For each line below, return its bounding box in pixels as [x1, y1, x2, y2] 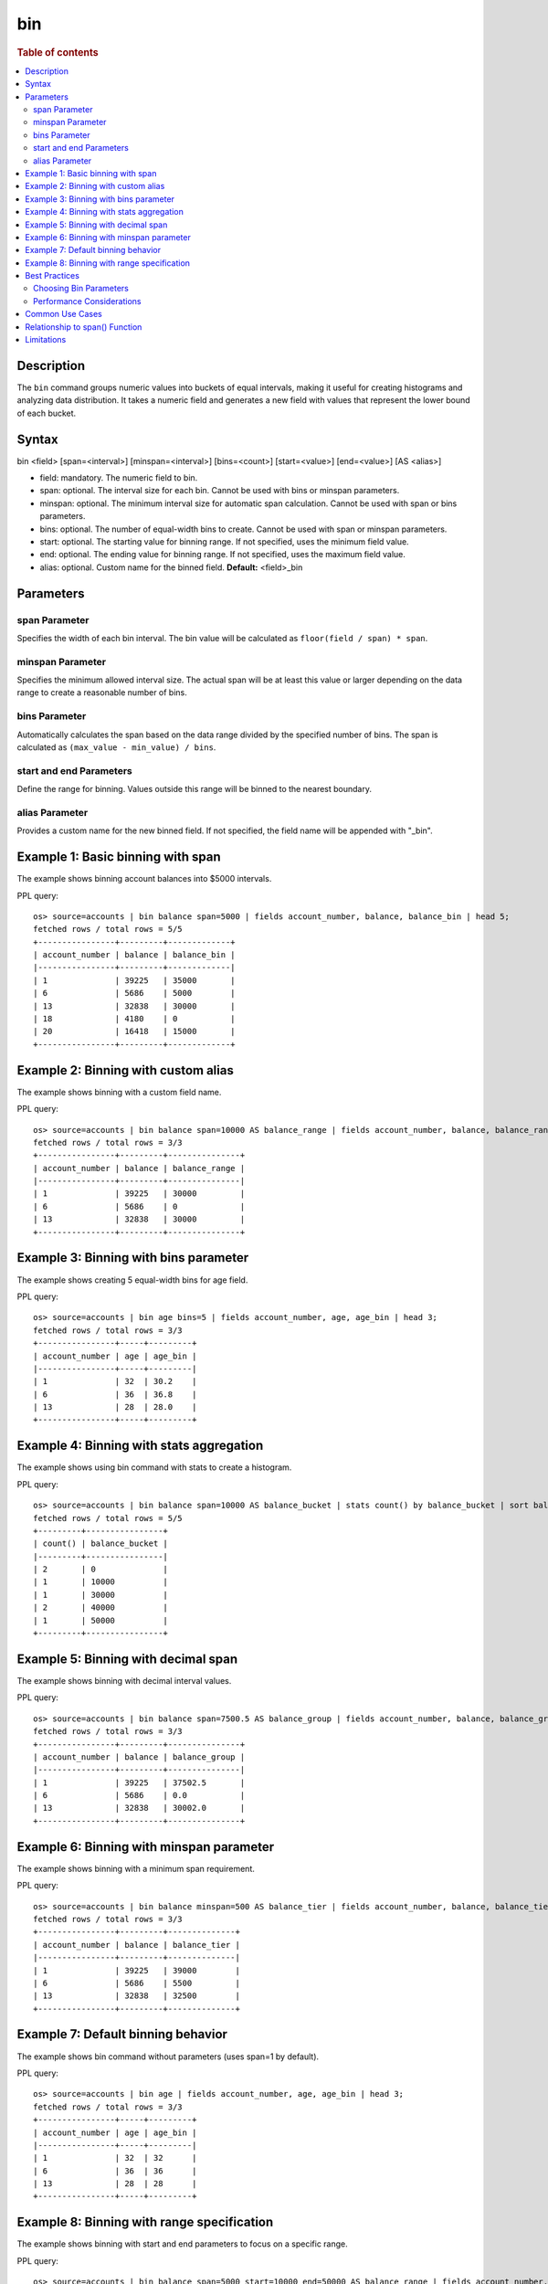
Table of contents [16, 46, 100, 58]
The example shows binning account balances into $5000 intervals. [16, 873, 272, 884]
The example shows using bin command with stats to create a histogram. [16, 1462, 292, 1473]
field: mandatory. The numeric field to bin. [39, 472, 198, 483]
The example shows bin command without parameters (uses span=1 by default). [16, 2051, 320, 2062]
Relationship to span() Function [25, 321, 142, 333]
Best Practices [25, 270, 79, 281]
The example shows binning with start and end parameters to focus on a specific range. [16, 2238, 348, 2249]
